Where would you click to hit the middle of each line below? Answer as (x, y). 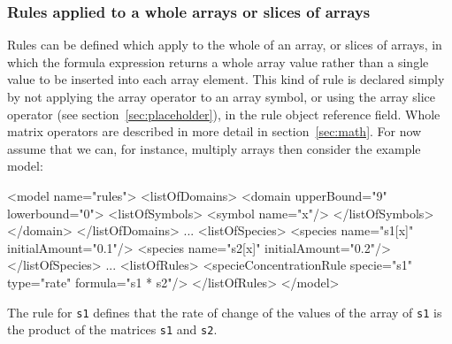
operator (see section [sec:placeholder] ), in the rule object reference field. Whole (224, 114)
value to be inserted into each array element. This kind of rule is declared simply (226, 79)
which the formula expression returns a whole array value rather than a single (218, 61)
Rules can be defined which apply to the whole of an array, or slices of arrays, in (225, 45)
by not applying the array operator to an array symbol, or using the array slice (222, 96)
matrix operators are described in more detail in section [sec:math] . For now (215, 131)
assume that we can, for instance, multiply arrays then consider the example (214, 148)
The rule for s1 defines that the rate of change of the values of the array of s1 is (225, 312)
